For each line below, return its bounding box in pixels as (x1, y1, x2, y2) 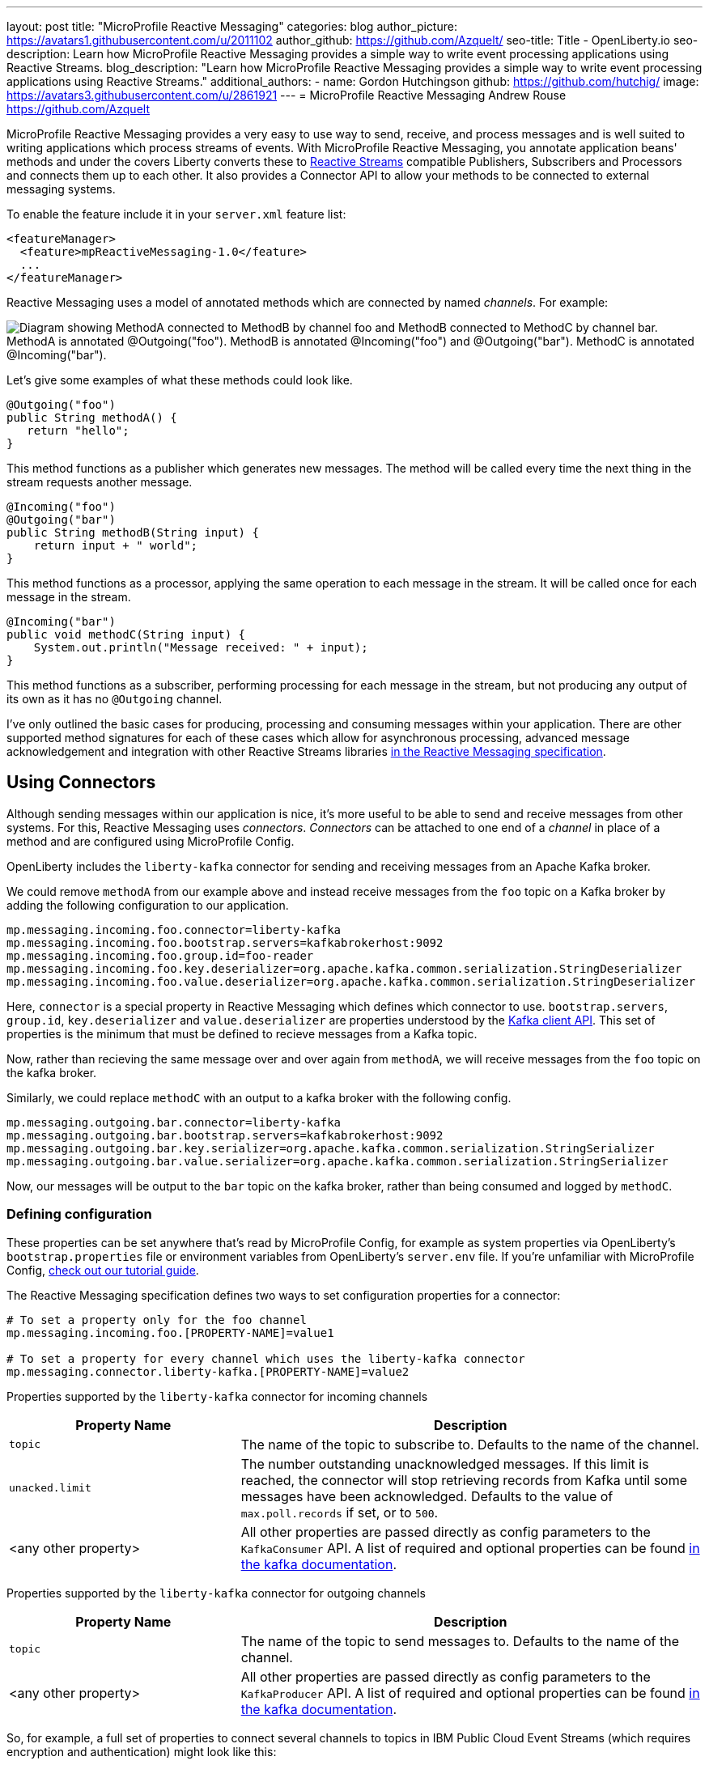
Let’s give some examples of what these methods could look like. (6, 373, 353, 387)
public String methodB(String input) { (6, 526, 259, 539)
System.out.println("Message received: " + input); (33, 641, 368, 654)
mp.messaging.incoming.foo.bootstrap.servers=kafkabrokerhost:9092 (6, 936, 444, 949)
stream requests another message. (6, 475, 193, 489)
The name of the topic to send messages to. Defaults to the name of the (240, 1632, 679, 1649)
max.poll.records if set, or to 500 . (240, 1504, 439, 1521)
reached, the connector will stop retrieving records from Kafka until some (240, 1471, 688, 1488)
